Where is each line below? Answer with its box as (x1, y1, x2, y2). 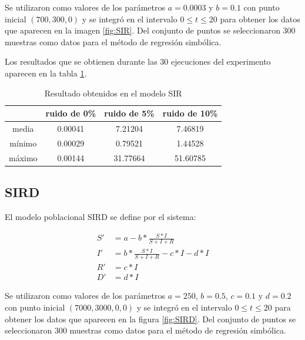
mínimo (9, 136, 37, 149)
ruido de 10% (162, 107, 218, 119)
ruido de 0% (45, 107, 96, 119)
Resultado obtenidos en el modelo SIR (44, 86, 182, 99)
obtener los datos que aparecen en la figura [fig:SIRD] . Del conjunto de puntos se (5, 312, 296, 325)
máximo (9, 151, 38, 164)
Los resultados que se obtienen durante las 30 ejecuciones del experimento (5, 55, 271, 68)
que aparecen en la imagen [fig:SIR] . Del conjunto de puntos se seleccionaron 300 (5, 24, 296, 36)
